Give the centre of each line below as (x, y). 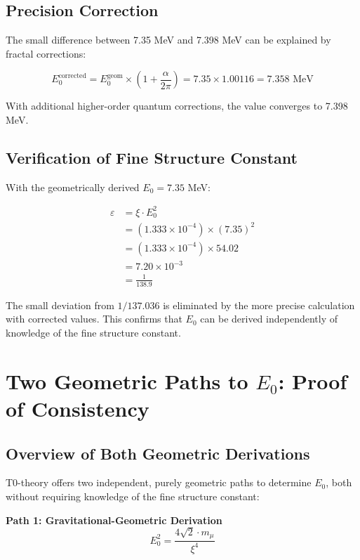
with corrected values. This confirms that (94, 319)
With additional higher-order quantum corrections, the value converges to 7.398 (177, 106)
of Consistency (78, 408)
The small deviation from (60, 305)
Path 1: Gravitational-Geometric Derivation (114, 520)
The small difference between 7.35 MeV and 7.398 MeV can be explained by (168, 40)
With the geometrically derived (73, 187)
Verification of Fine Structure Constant (152, 157)
